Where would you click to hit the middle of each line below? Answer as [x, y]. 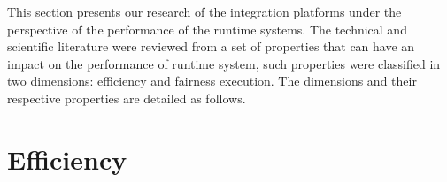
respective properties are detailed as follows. [127, 98]
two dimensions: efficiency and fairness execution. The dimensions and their [212, 81]
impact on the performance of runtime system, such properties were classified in [224, 63]
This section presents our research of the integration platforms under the [204, 11]
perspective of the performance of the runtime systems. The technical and [207, 29]
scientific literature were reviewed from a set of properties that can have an [211, 46]
